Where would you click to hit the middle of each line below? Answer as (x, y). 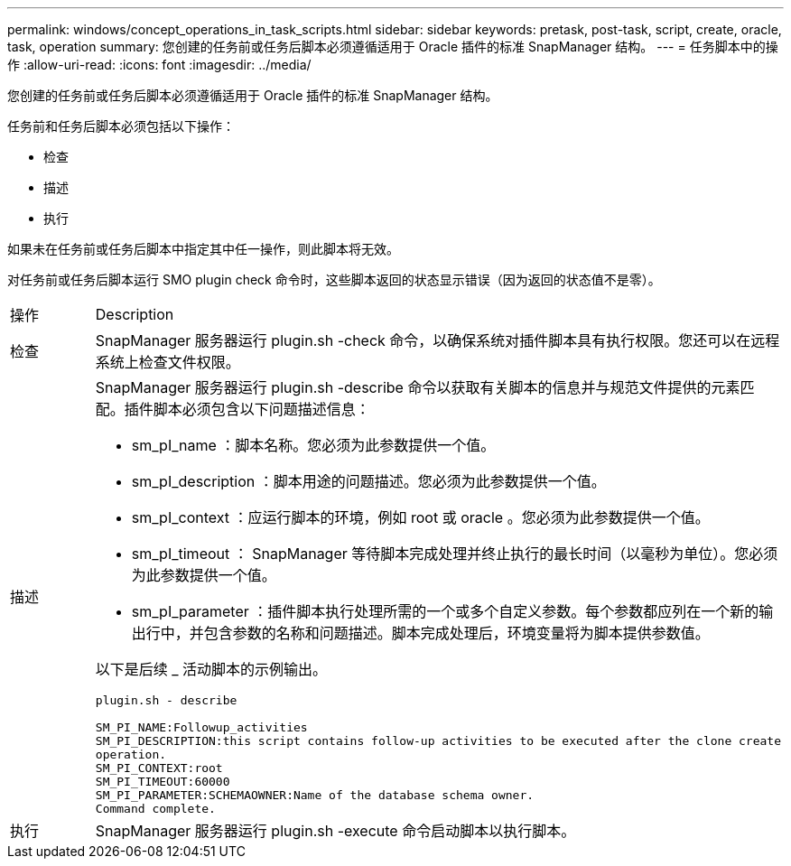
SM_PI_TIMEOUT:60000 (163, 782)
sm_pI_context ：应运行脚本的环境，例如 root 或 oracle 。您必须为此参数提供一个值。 (420, 517)
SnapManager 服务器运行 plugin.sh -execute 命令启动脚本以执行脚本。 (335, 831)
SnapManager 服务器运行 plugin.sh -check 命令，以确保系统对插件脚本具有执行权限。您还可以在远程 (437, 340)
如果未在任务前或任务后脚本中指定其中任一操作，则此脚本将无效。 (203, 249)
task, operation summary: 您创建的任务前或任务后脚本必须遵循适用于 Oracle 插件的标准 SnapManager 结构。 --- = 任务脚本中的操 (393, 47)
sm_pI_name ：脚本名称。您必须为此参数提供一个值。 (313, 445)
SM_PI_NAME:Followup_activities (201, 727)
